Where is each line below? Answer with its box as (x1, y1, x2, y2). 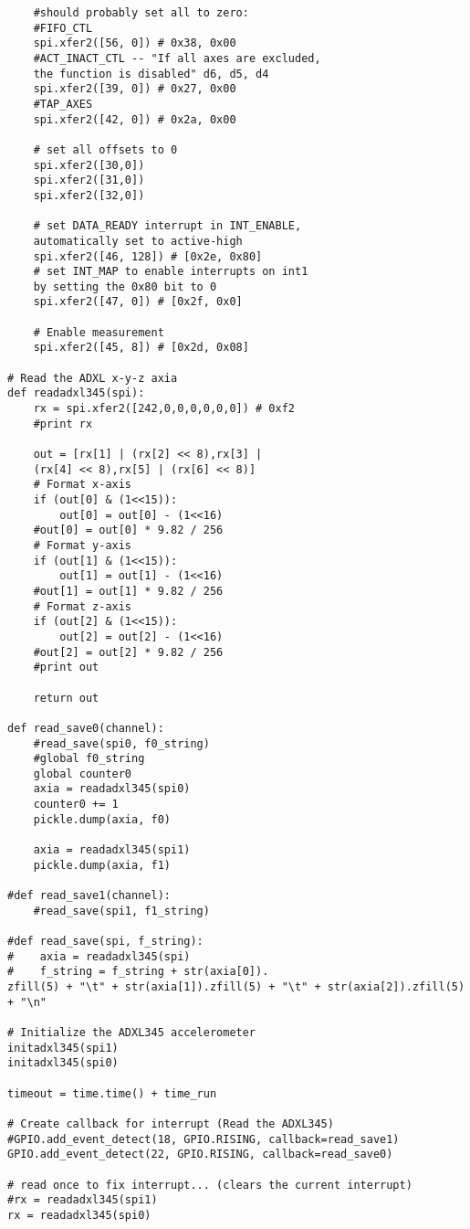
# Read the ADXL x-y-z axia (7, 371, 178, 385)
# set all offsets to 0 (33, 143, 178, 156)
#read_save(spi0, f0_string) (33, 736, 210, 750)
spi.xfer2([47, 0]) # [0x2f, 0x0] (33, 295, 243, 309)
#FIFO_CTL (33, 21, 93, 35)
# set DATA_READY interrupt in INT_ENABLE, (33, 219, 302, 233)
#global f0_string (33, 752, 145, 766)
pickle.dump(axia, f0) (33, 812, 171, 826)
